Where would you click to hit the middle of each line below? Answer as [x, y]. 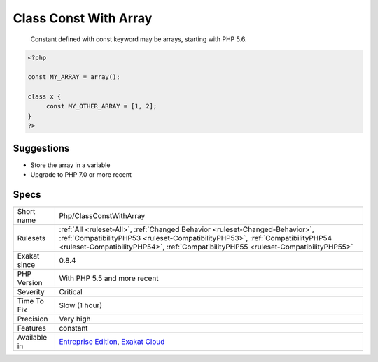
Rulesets [31, 238]
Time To [31, 301]
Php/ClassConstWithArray [102, 216]
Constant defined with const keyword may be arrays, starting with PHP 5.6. [139, 39]
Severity [31, 292]
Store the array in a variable [70, 165]
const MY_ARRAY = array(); [74, 77]
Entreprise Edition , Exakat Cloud [112, 342]
